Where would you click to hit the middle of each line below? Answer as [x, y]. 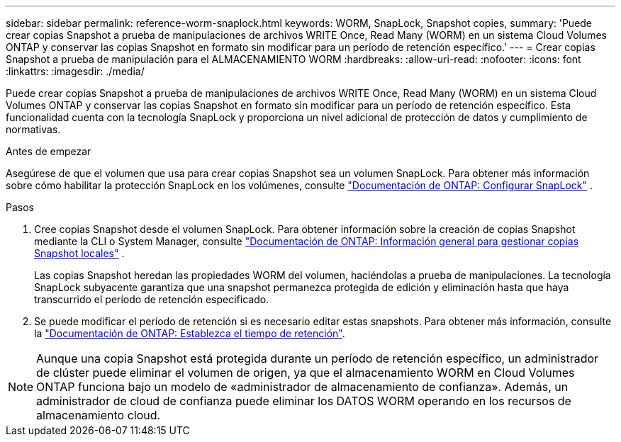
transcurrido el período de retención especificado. [152, 299]
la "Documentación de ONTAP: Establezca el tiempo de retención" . [190, 333]
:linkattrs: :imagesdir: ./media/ [75, 71]
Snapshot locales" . [79, 253]
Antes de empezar [49, 151]
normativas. [33, 129]
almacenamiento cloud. [99, 415]
